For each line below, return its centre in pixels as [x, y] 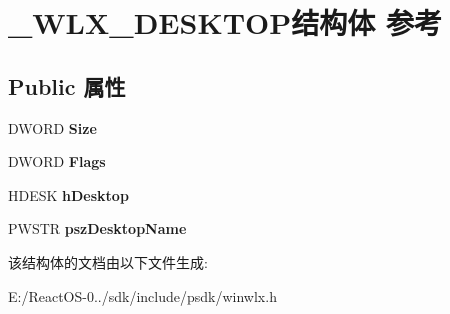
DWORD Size [52, 127]
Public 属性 [67, 85]
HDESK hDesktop [68, 194]
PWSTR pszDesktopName [97, 228]
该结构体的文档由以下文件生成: [108, 261]
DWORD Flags [57, 161]
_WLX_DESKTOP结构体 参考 [225, 22]
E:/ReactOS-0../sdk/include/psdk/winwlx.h [142, 295]
